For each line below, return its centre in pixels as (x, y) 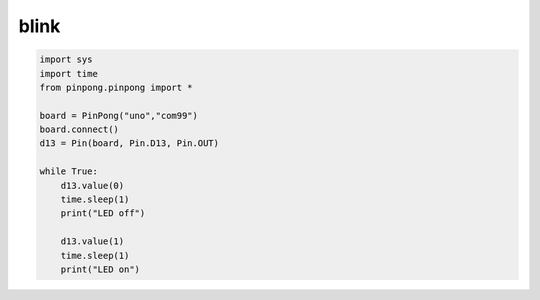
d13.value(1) (92, 241)
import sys (66, 59)
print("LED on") (100, 269)
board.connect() (79, 129)
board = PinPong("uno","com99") (119, 115)
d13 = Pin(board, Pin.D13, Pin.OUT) (129, 143)
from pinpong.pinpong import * (116, 87)
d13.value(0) (92, 185)
